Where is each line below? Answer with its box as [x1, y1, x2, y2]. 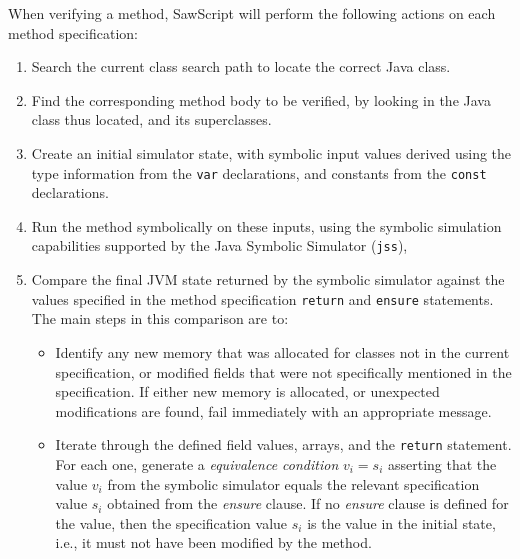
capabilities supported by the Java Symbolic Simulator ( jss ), [31, 235, 408, 256]
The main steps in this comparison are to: [31, 308, 289, 329]
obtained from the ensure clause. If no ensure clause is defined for [107, 493, 509, 514]
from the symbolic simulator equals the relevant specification [107, 473, 480, 494]
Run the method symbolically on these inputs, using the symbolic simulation [31, 215, 502, 236]
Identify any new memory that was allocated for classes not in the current [55, 341, 510, 362]
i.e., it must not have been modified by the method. [55, 532, 372, 553]
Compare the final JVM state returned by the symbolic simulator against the [31, 269, 505, 290]
